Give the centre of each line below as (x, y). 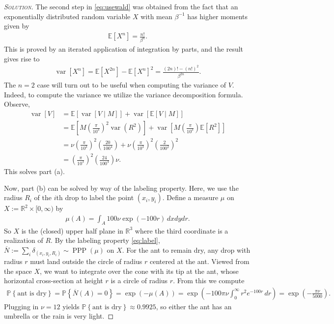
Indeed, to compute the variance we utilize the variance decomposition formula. (124, 94)
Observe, (17, 104)
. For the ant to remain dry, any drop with (186, 250)
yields (71, 306)
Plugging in (21, 306)
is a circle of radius (139, 280)
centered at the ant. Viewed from (199, 261)
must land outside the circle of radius (86, 261)
